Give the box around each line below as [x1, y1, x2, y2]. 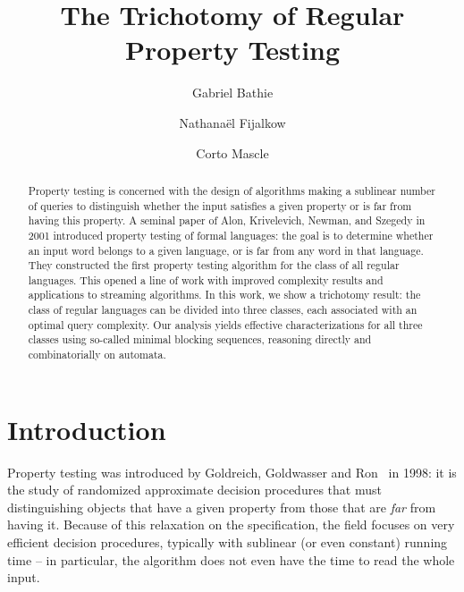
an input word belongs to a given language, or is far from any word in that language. [28, 242, 424, 258]
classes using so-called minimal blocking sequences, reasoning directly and [28, 332, 372, 347]
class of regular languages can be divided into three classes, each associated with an [28, 302, 418, 317]
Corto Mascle [196, 143, 269, 162]
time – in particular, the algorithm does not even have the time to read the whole [7, 550, 455, 569]
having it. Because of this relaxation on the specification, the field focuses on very [7, 515, 455, 534]
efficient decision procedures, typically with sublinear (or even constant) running [7, 533, 448, 552]
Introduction [7, 410, 166, 447]
